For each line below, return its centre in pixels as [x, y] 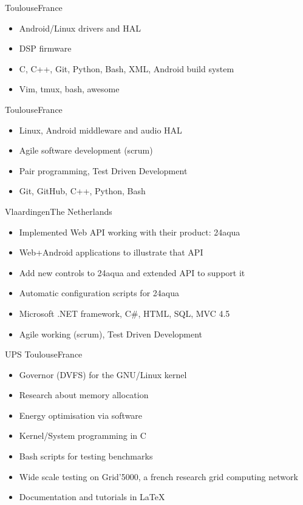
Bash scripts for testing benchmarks [86, 456]
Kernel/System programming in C [83, 436]
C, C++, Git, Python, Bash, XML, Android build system [127, 68]
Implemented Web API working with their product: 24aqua [130, 232]
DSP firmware [45, 48]
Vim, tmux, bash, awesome [69, 89]
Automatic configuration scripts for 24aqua [99, 293]
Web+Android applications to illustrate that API [111, 252]
